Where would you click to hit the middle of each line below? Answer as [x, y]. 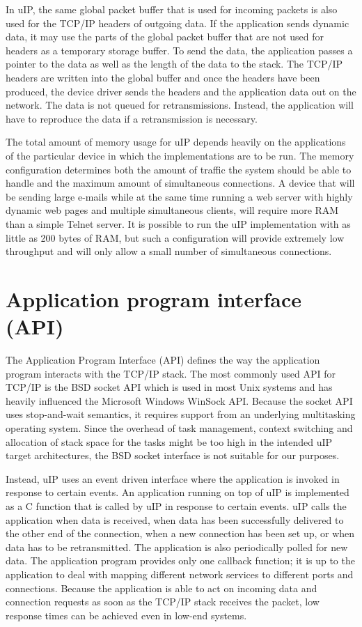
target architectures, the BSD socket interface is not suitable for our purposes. [173, 455]
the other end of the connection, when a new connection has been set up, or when [180, 533]
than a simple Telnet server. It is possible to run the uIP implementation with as [178, 223]
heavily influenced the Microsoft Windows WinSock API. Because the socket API [179, 400]
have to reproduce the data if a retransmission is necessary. [132, 118]
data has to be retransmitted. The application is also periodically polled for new [177, 547]
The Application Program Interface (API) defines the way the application [163, 359]
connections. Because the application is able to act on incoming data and [162, 588]
